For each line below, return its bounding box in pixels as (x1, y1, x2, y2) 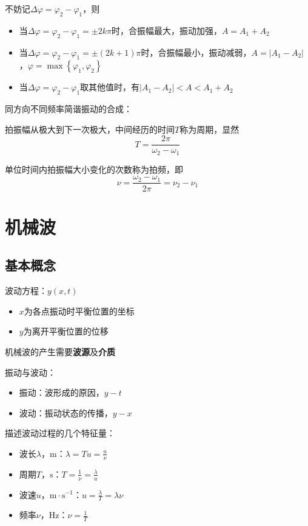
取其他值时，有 (80, 81, 140, 93)
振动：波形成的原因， (19, 386, 104, 399)
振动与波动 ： (5, 365, 56, 378)
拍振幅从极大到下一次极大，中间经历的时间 (5, 122, 175, 135)
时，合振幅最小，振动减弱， (141, 45, 252, 58)
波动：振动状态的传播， (19, 406, 113, 419)
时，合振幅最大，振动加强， (111, 24, 222, 36)
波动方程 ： (5, 284, 47, 297)
